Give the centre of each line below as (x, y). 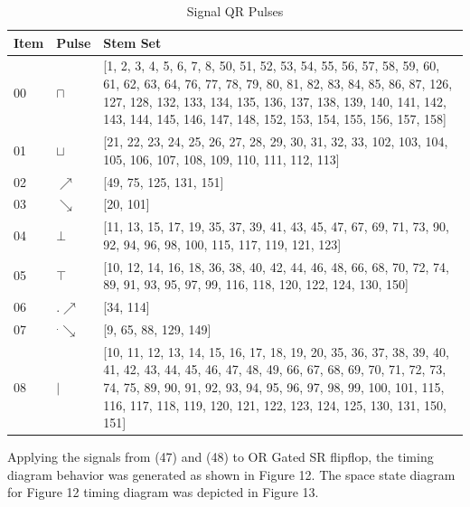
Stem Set (132, 42)
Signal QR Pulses (235, 11)
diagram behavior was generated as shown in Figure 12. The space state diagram (231, 474)
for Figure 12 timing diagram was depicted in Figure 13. (163, 492)
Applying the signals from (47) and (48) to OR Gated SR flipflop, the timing (221, 457)
